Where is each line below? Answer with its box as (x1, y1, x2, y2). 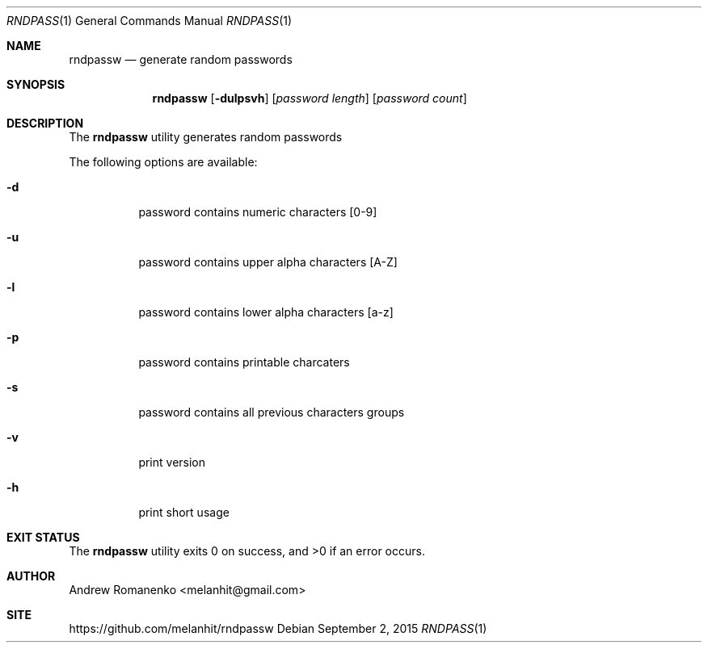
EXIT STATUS (6, 530, 80, 544)
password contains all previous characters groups (138, 405, 405, 419)
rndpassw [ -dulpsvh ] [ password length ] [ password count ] (152, 91, 467, 105)
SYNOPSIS (6, 77, 65, 91)
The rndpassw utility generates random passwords (69, 130, 343, 144)
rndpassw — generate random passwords (69, 52, 293, 66)
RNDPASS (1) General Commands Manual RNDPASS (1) (6, 14, 293, 27)
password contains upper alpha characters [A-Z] (138, 255, 398, 269)
